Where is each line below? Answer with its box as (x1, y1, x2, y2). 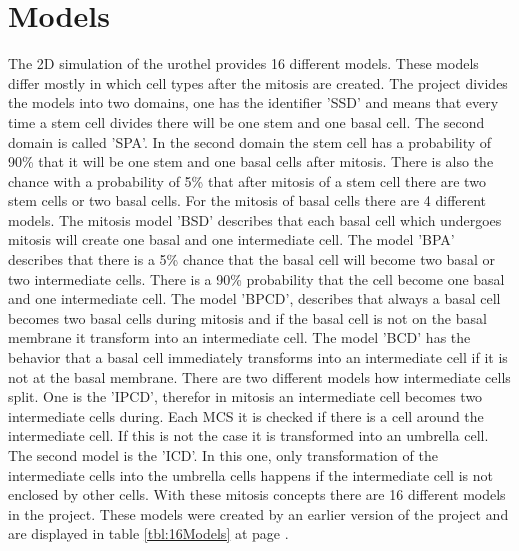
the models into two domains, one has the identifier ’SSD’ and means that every (8, 92, 499, 113)
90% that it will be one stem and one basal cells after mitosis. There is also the (8, 151, 494, 172)
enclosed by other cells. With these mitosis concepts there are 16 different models (8, 484, 506, 505)
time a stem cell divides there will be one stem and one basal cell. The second (8, 111, 485, 132)
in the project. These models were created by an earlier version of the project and (8, 503, 509, 524)
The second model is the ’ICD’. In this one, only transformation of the (8, 445, 438, 465)
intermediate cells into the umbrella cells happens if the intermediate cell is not (8, 464, 493, 485)
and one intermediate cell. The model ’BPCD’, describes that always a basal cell (8, 288, 501, 309)
